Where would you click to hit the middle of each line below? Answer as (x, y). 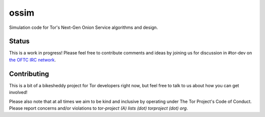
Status (19, 41)
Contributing (29, 74)
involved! (18, 93)
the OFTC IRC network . (32, 60)
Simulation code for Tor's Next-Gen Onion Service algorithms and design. (83, 27)
